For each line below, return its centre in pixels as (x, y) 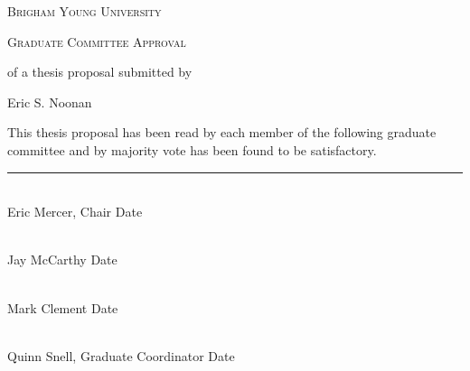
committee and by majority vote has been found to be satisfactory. (192, 149)
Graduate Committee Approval (97, 41)
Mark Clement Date (63, 307)
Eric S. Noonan (50, 102)
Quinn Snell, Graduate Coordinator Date (121, 355)
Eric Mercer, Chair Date (75, 212)
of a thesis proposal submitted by (100, 72)
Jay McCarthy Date (62, 260)
